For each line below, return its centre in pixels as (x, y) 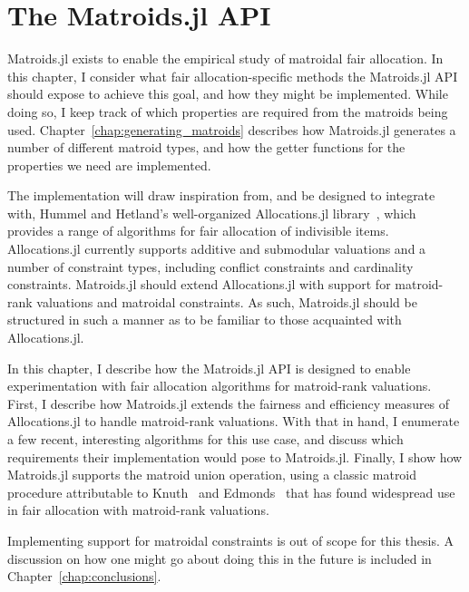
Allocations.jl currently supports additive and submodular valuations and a (217, 249)
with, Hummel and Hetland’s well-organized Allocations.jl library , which (212, 213)
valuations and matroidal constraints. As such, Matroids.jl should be (227, 301)
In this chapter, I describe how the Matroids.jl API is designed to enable (209, 368)
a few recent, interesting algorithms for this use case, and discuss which (205, 439)
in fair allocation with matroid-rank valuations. (138, 510)
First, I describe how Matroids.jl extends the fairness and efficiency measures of (229, 403)
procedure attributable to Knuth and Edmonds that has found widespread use (231, 492)
